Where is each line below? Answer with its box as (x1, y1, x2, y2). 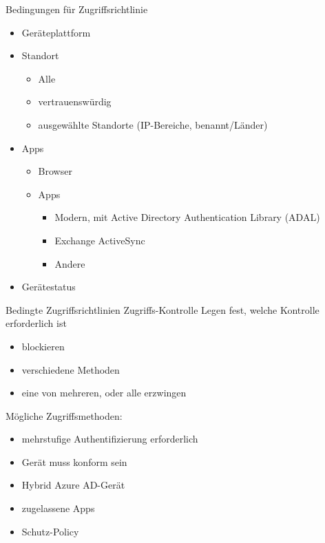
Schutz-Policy (21, 524, 79, 538)
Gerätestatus (21, 279, 76, 294)
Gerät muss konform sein (21, 454, 127, 469)
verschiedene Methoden (21, 362, 120, 376)
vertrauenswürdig (38, 94, 112, 109)
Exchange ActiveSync (54, 233, 145, 247)
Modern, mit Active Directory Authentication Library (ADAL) (54, 210, 320, 224)
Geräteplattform (21, 25, 91, 39)
